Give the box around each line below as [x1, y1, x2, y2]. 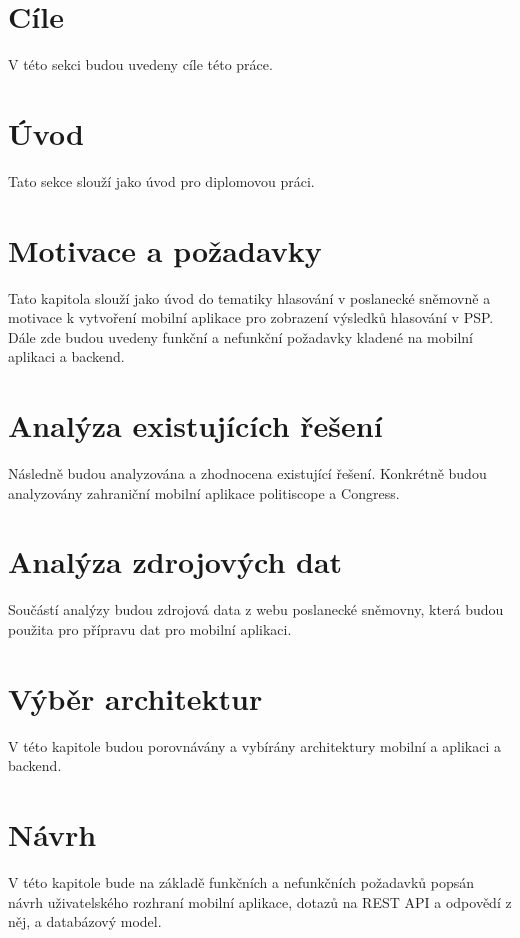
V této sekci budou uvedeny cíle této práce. [8, 54, 273, 75]
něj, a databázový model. [8, 911, 162, 932]
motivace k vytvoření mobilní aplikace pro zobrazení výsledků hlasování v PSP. [8, 307, 494, 328]
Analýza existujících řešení [8, 405, 383, 446]
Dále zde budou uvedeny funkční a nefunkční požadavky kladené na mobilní [8, 326, 473, 347]
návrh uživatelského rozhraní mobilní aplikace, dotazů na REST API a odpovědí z [8, 891, 512, 912]
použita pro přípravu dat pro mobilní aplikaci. [8, 618, 292, 639]
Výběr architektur [8, 677, 263, 718]
